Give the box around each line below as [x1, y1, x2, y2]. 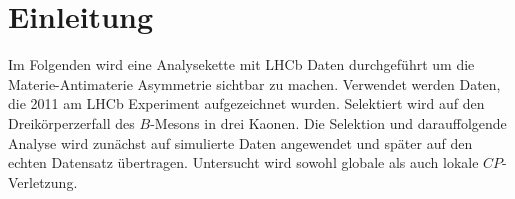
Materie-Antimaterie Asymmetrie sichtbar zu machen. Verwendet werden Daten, [8, 73, 501, 94]
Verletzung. [8, 171, 78, 192]
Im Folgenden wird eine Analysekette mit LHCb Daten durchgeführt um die [8, 54, 475, 75]
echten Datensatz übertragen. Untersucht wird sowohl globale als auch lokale [8, 152, 479, 173]
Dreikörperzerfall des [8, 112, 135, 133]
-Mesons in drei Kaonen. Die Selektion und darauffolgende [150, 112, 507, 133]
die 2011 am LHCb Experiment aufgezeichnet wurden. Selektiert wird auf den [8, 93, 485, 114]
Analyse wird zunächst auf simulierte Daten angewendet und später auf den [8, 132, 473, 153]
